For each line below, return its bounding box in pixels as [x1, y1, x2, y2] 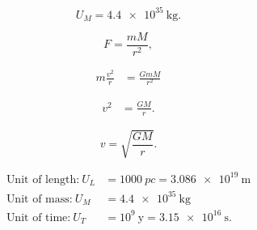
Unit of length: [6, 173, 80, 185]
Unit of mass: [6, 193, 73, 205]
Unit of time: [6, 211, 71, 224]
